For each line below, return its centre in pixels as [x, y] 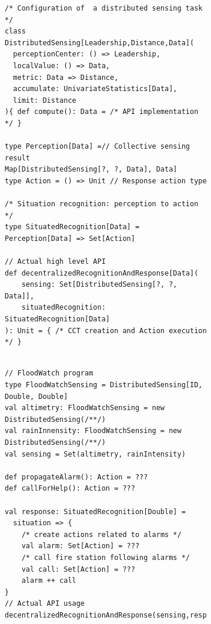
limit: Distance [45, 100]
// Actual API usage [45, 604]
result [17, 158]
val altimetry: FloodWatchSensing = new [85, 408]
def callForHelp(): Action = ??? [70, 489]
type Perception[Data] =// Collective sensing [97, 147]
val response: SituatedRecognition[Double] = [95, 511]
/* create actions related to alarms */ [101, 534]
